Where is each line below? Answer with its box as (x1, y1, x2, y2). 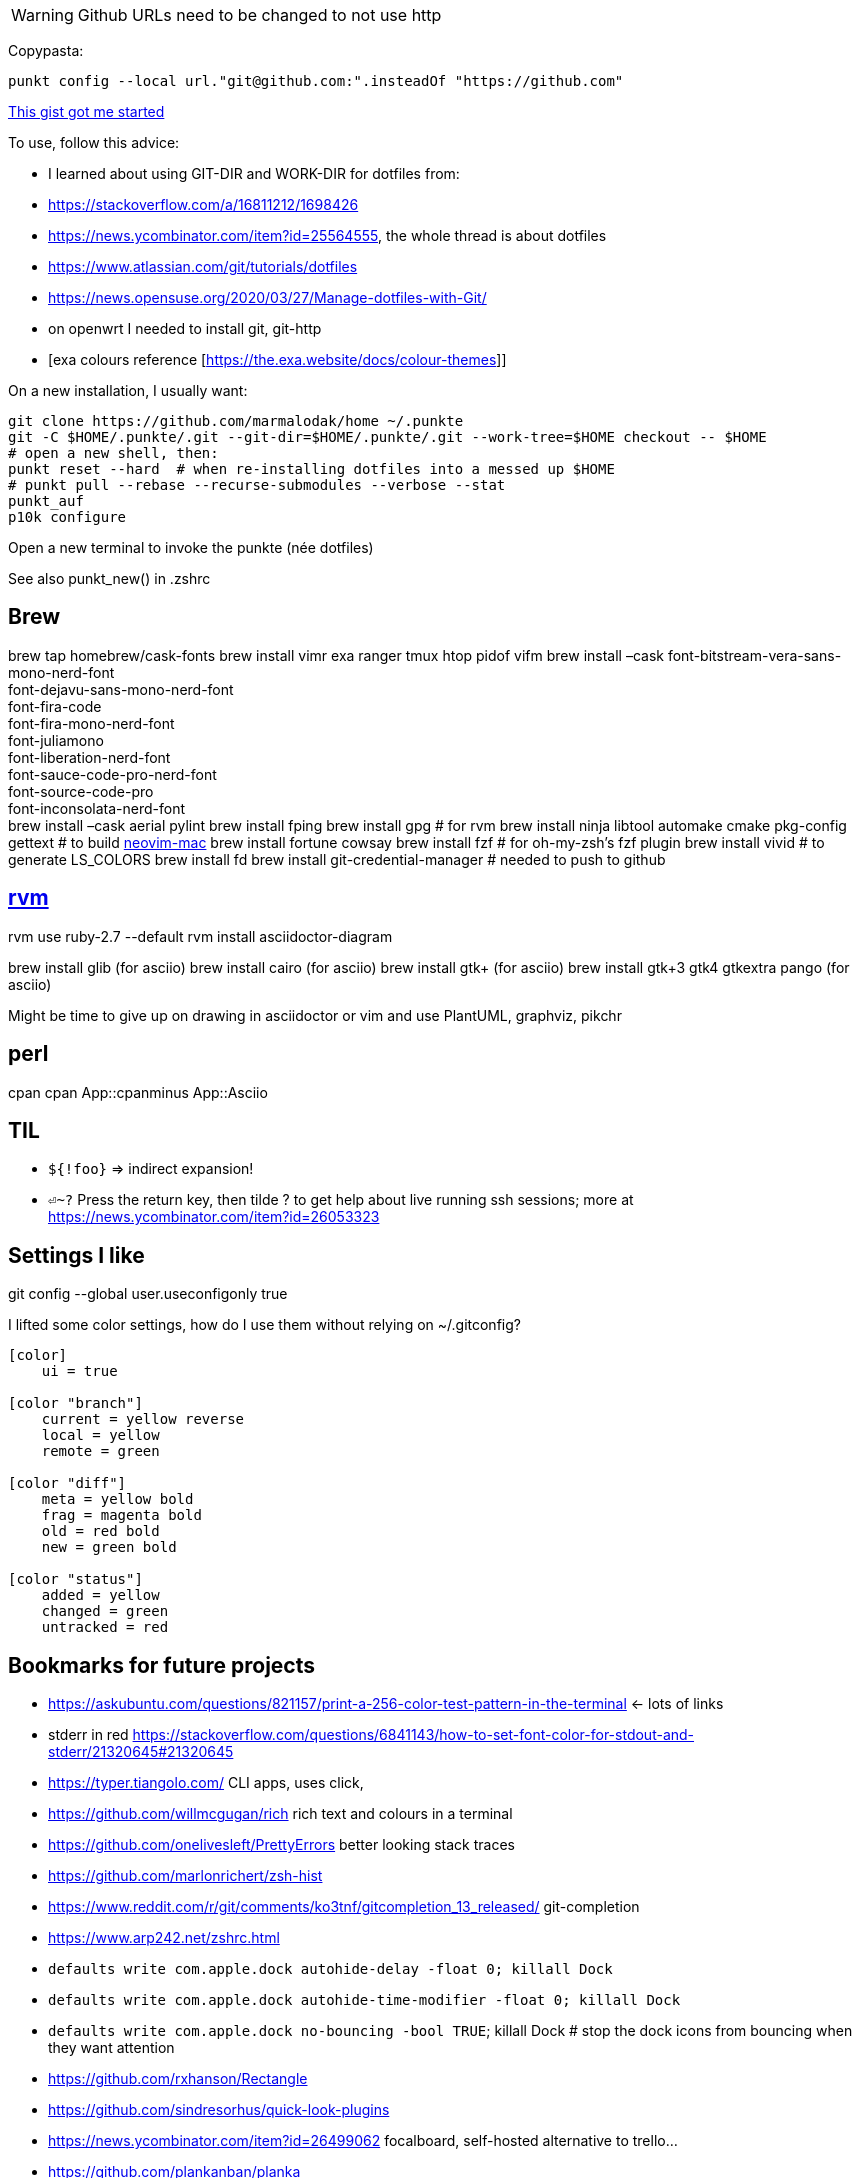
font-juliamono (8, 731, 104, 749)
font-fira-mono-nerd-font (8, 714, 175, 732)
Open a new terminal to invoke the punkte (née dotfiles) (8, 539, 374, 556)
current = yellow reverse (41, 1411, 245, 1428)
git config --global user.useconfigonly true (8, 1285, 288, 1303)
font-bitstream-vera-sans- (667, 646, 842, 664)
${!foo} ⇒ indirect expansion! (48, 1160, 254, 1178)
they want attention (48, 2039, 175, 2057)
